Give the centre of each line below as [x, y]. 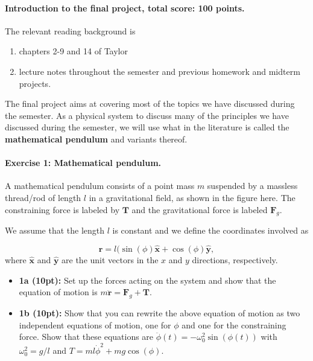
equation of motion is [58, 292]
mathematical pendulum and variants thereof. [96, 139]
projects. [35, 83]
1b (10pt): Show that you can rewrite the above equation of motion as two [160, 313]
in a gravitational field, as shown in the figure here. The [192, 197]
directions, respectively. [235, 260]
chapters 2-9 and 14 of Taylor [74, 51]
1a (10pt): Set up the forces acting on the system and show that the [147, 280]
